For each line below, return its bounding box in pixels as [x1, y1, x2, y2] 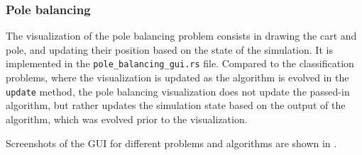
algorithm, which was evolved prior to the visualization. [6, 111, 248, 126]
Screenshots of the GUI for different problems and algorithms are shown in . [6, 135, 337, 150]
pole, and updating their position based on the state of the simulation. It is [6, 42, 333, 57]
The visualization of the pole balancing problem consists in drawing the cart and [6, 28, 357, 43]
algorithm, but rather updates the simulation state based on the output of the [6, 98, 346, 113]
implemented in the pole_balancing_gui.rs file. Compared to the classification [6, 56, 354, 71]
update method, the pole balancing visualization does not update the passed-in [6, 84, 350, 98]
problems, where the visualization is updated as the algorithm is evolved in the [6, 70, 349, 85]
